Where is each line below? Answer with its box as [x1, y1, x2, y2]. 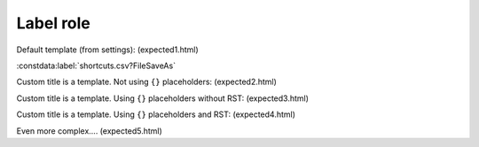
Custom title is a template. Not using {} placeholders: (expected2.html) [16, 76, 277, 88]
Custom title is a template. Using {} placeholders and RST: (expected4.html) [16, 109, 296, 120]
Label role [16, 13, 90, 33]
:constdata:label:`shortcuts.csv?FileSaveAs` [16, 60, 177, 71]
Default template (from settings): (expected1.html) [16, 44, 199, 55]
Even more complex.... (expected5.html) [16, 125, 163, 136]
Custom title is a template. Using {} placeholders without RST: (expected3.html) [16, 93, 310, 104]
